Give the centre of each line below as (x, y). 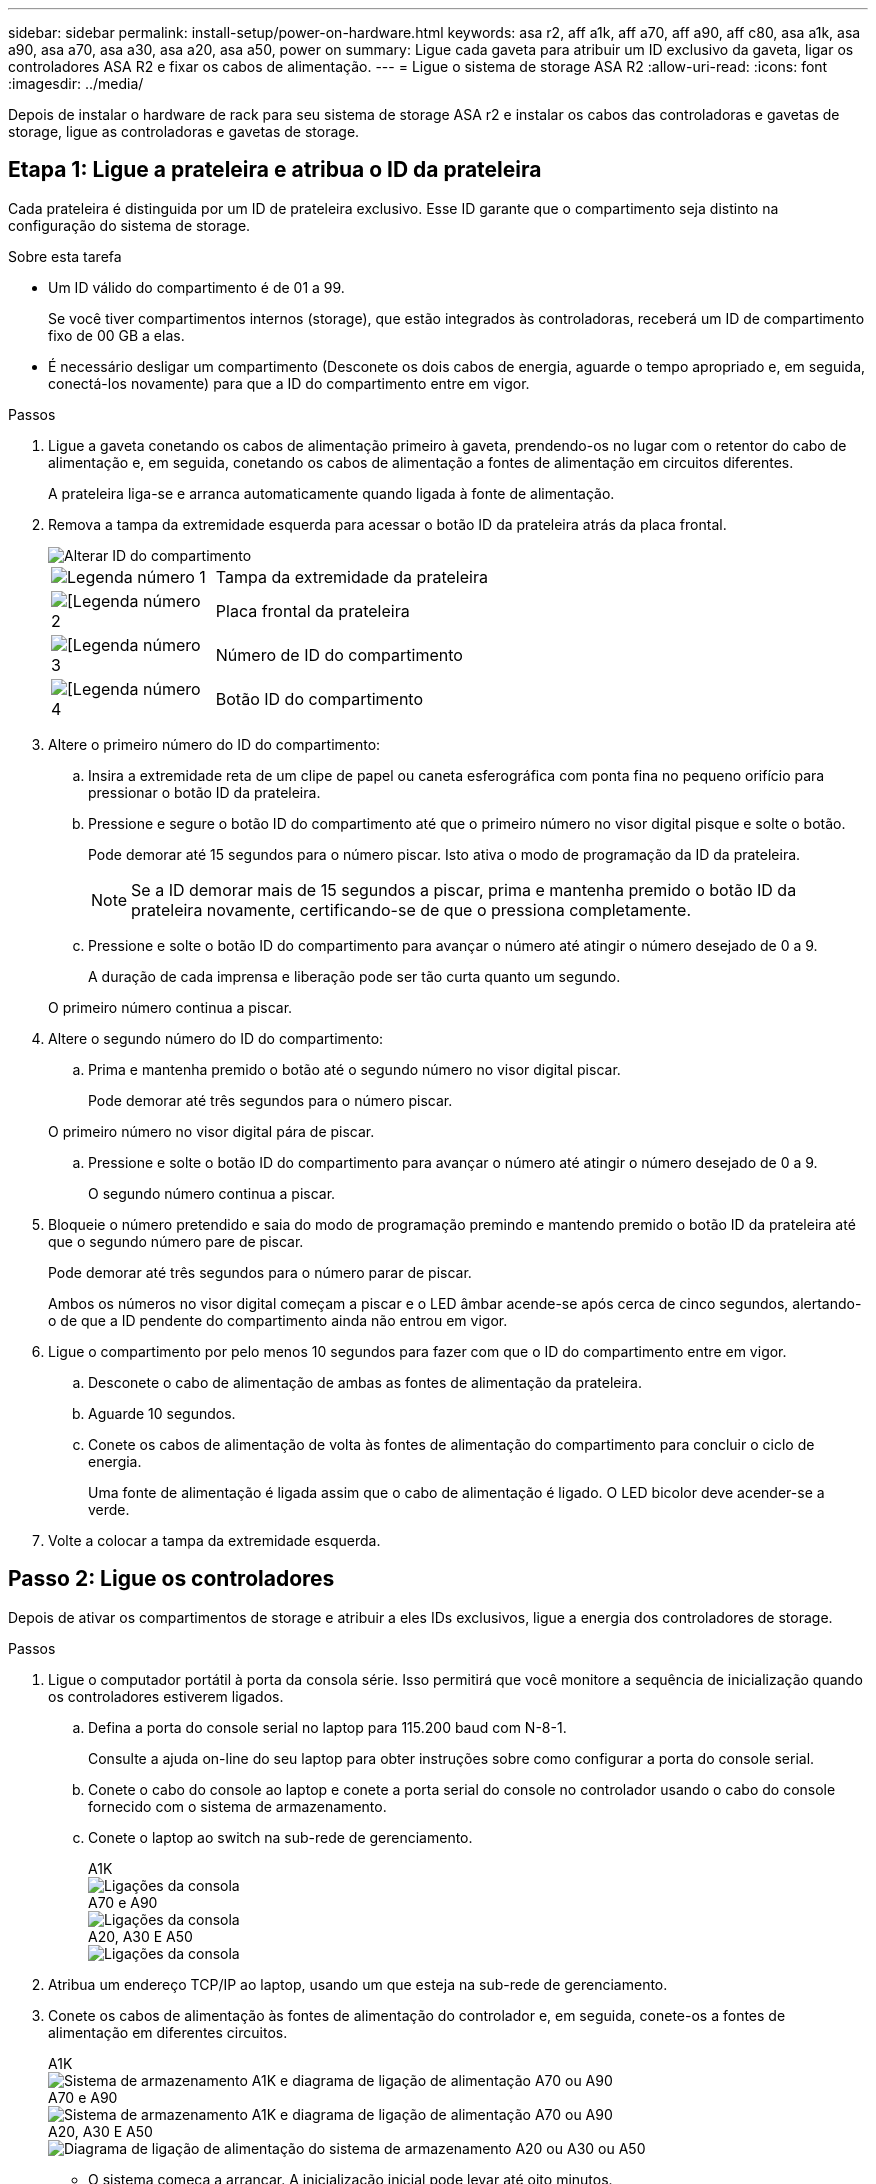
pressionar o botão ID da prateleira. (204, 792)
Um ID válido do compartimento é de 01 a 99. (196, 287)
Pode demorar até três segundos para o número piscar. (270, 1100)
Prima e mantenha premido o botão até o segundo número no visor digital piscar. (354, 1069)
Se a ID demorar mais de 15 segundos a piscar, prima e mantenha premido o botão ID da (464, 889)
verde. (109, 1509)
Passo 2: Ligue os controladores (171, 1579)
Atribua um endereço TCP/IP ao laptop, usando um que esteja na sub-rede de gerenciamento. (358, 1984)
